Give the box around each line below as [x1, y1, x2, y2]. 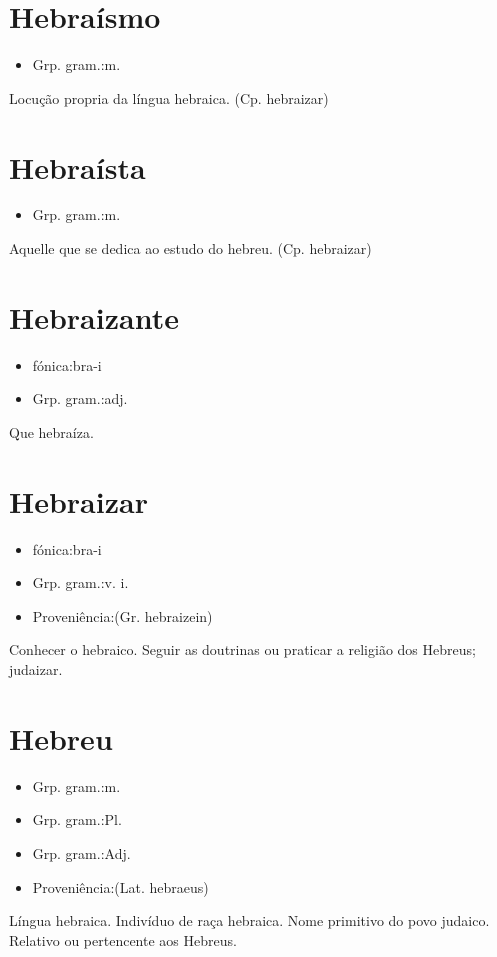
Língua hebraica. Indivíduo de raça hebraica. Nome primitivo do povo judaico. [9, 910, 490, 931]
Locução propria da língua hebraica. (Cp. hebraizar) [9, 87, 329, 108]
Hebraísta [9, 146, 146, 187]
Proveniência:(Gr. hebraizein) [32, 605, 213, 626]
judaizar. [9, 659, 63, 680]
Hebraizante [9, 296, 179, 337]
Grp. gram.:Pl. [32, 809, 122, 830]
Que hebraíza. [9, 421, 94, 442]
